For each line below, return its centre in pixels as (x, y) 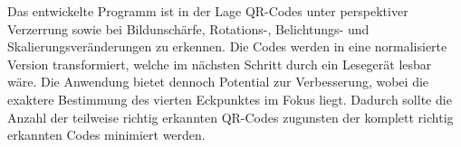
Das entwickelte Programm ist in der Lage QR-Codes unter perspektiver (208, 11)
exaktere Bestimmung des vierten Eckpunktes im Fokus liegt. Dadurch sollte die (230, 99)
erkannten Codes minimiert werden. (106, 135)
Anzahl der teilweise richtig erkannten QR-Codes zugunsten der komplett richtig (230, 117)
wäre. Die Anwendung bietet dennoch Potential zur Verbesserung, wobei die (218, 82)
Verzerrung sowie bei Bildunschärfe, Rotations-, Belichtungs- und (188, 28)
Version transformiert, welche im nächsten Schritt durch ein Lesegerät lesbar (220, 64)
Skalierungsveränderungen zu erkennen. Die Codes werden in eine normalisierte (227, 46)
